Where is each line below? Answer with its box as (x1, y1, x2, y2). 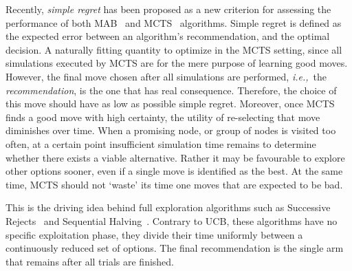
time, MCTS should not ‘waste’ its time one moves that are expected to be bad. (5, 177, 343, 191)
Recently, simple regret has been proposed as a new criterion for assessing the (5, 2, 331, 16)
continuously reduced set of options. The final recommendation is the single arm (5, 241, 344, 255)
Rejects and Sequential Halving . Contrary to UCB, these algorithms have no (5, 213, 338, 228)
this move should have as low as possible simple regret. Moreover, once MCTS (5, 96, 335, 111)
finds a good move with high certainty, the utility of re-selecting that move (5, 109, 320, 124)
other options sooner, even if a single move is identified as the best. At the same (5, 164, 343, 178)
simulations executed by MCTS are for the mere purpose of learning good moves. (5, 56, 348, 70)
